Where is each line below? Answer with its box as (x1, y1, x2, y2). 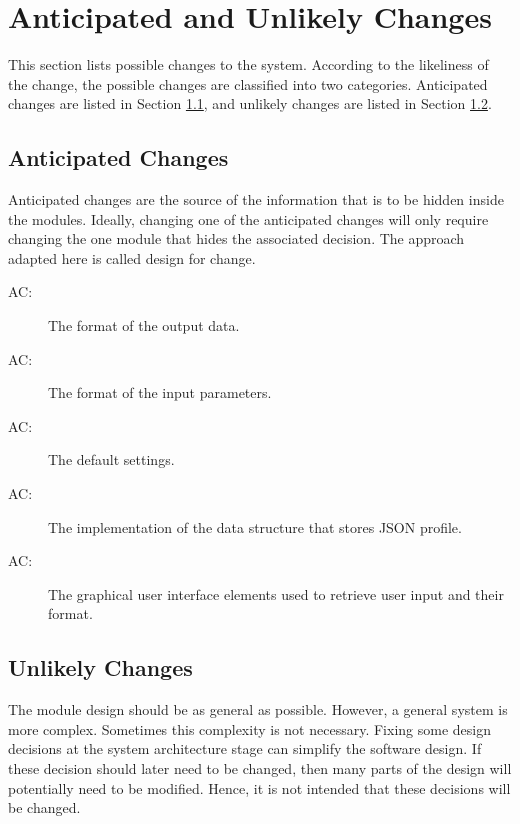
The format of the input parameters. (48, 382, 272, 403)
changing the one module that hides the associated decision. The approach (8, 228, 465, 249)
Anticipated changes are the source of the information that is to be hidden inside (8, 189, 504, 210)
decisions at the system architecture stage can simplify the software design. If (8, 738, 482, 759)
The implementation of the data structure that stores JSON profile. (48, 516, 462, 537)
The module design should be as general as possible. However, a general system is (8, 699, 508, 720)
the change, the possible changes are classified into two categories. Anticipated (8, 73, 488, 94)
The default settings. (48, 449, 175, 470)
